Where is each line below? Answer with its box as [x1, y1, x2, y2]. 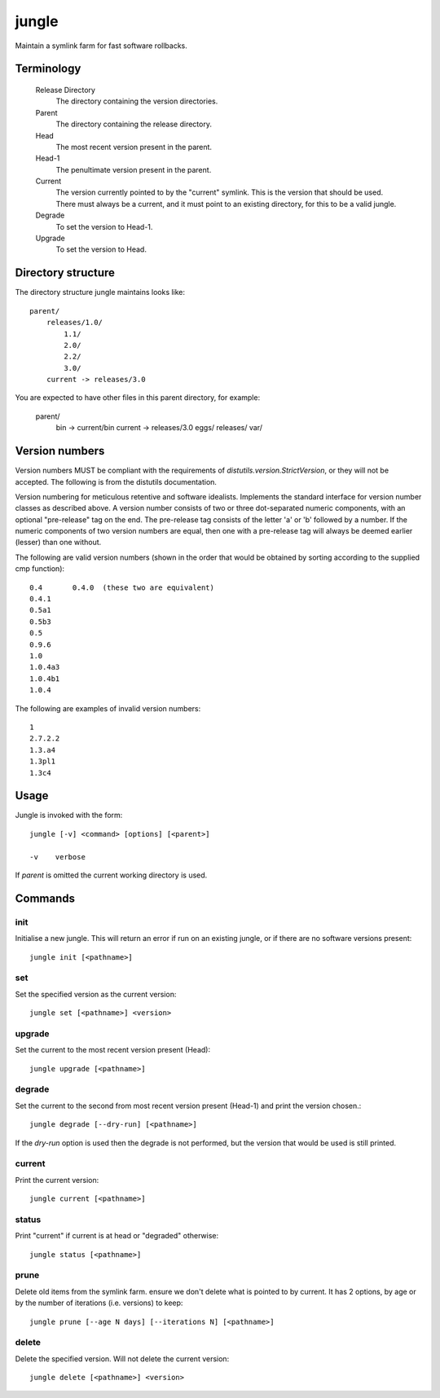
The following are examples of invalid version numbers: [15, 703, 201, 713]
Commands [15, 891, 76, 905]
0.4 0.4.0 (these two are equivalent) [29, 582, 215, 592]
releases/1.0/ [46, 318, 103, 328]
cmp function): [15, 564, 65, 574]
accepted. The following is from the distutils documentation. [15, 477, 218, 486]
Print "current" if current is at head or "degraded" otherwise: [15, 1231, 219, 1241]
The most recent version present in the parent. [55, 142, 212, 152]
